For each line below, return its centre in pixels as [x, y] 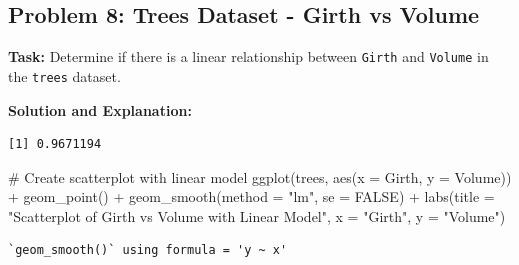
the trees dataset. [64, 75]
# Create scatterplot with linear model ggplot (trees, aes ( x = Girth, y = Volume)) [260, 176]
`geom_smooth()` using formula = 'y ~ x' [148, 250]
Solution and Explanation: [100, 109]
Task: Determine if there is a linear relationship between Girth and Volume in [248, 56]
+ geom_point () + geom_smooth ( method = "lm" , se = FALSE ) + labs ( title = [251, 196]
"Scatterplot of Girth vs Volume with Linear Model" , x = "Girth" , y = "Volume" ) [257, 215]
